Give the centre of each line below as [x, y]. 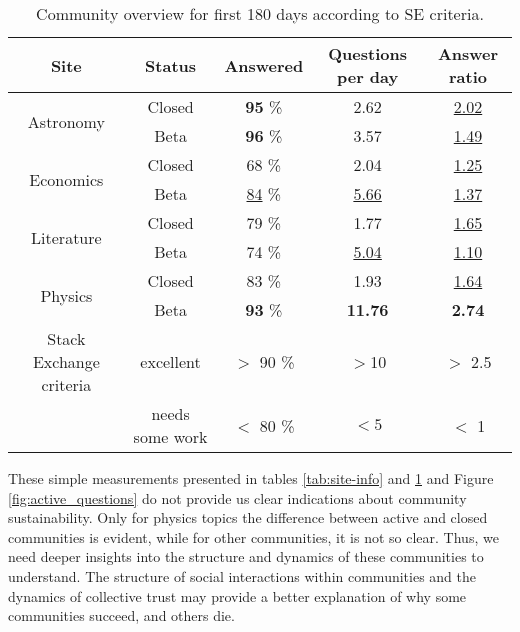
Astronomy [66, 121]
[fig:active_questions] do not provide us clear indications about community [237, 497]
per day [367, 76]
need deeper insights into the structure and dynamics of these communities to [246, 556]
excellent [170, 361]
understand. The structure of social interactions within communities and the [242, 575]
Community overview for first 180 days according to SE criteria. [260, 13]
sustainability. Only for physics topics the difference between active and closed [248, 517]
